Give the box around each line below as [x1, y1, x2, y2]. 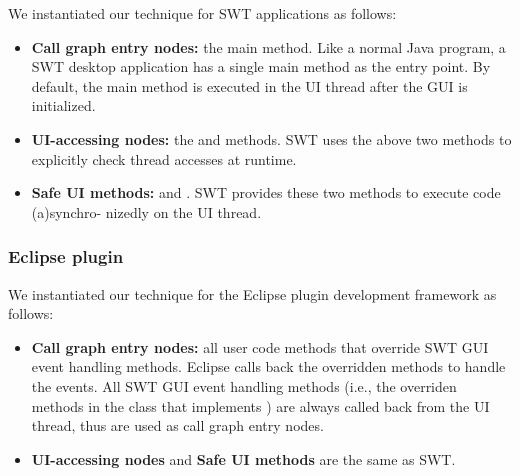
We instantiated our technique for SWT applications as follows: [8, 3, 397, 23]
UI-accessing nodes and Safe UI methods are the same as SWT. [31, 448, 456, 469]
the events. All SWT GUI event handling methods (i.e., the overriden [31, 375, 457, 396]
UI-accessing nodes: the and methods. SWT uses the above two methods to [31, 128, 512, 149]
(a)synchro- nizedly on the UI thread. [31, 201, 262, 222]
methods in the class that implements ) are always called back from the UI [31, 395, 490, 416]
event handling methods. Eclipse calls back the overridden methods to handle [31, 356, 506, 377]
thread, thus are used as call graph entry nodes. [31, 415, 324, 436]
